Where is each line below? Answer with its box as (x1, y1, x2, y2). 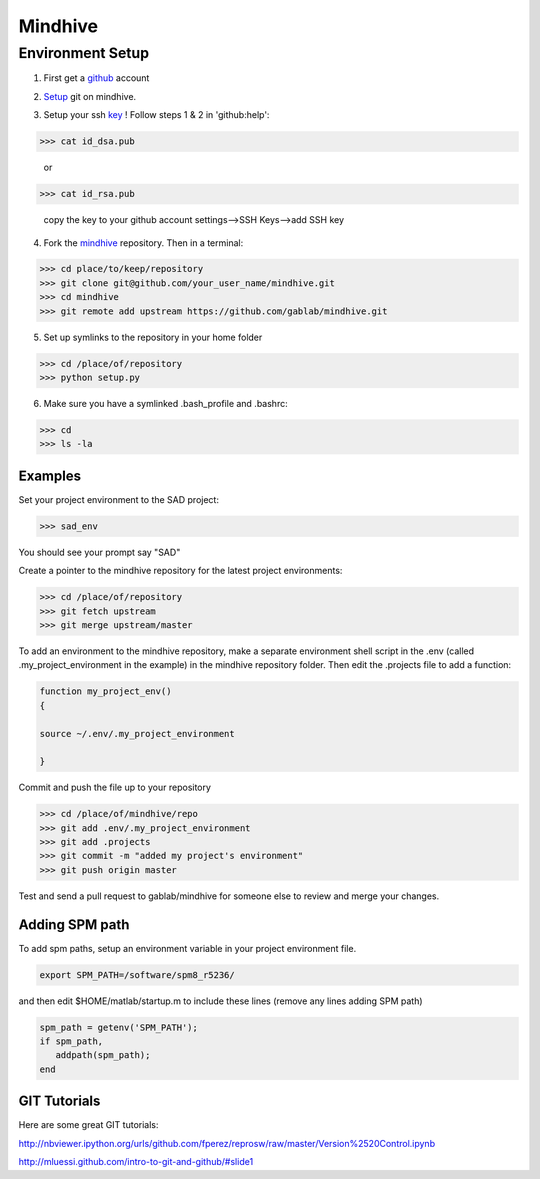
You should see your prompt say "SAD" (18, 546, 181, 558)
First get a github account (43, 72, 150, 84)
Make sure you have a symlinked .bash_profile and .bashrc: (43, 398, 289, 409)
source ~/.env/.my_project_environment (39, 728, 235, 739)
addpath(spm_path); (55, 1050, 151, 1061)
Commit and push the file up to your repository (18, 781, 212, 794)
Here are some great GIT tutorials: (18, 1119, 159, 1131)
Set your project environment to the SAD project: (18, 493, 220, 505)
